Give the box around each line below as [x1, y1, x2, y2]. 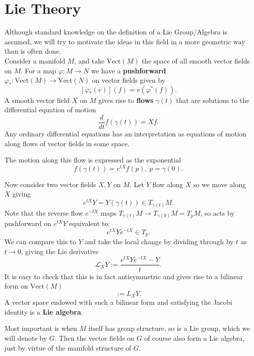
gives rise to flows [98, 95, 154, 105]
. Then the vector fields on [55, 332, 134, 343]
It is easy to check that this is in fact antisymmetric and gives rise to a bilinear [4, 271, 243, 281]
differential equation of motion [4, 104, 96, 115]
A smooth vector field [4, 95, 70, 105]
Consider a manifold [4, 55, 65, 65]
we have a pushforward [91, 65, 166, 75]
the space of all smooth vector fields [141, 55, 250, 65]
